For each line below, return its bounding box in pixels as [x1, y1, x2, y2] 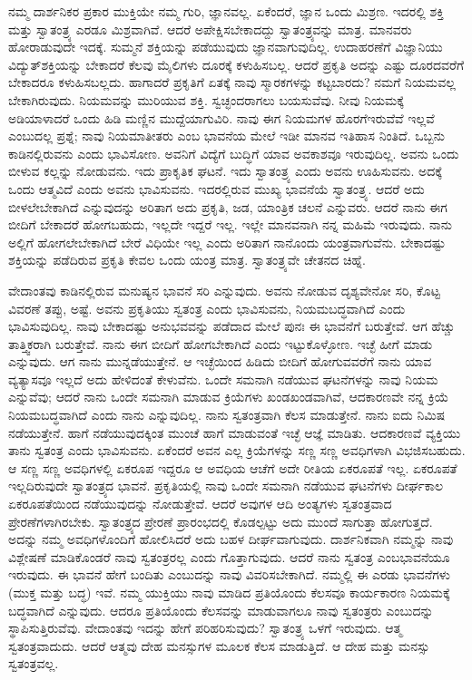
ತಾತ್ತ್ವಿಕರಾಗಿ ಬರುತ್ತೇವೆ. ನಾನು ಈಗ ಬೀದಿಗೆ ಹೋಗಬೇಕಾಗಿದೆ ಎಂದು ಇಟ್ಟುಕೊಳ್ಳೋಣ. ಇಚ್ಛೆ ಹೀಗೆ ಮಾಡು [8, 334, 433, 353]
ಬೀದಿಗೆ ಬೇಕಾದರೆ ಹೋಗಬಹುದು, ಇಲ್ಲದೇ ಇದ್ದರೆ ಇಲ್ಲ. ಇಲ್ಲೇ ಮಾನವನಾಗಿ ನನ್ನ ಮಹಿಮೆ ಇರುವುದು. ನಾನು [8, 215, 452, 234]
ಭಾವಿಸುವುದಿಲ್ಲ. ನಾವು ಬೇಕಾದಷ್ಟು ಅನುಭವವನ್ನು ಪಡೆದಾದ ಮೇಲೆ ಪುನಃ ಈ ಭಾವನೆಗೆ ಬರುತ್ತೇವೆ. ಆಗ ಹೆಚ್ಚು [8, 316, 456, 335]
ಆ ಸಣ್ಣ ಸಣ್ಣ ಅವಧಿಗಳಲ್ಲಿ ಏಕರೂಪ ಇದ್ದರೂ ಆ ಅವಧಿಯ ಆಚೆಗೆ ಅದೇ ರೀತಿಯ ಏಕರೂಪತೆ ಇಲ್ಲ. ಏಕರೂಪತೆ [8, 458, 457, 477]
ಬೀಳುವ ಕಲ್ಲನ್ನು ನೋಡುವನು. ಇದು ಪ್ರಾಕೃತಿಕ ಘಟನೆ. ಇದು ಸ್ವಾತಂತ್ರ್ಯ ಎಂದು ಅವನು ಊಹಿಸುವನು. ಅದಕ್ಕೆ [8, 161, 442, 180]
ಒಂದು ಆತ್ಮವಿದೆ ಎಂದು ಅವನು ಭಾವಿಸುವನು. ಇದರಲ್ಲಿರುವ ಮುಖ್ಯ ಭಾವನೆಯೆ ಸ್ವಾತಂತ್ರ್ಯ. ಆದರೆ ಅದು [8, 179, 425, 198]
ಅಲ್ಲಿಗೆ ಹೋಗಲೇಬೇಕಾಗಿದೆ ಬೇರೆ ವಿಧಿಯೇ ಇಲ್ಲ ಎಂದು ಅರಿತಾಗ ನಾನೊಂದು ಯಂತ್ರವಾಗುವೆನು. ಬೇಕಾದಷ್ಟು [8, 232, 446, 251]
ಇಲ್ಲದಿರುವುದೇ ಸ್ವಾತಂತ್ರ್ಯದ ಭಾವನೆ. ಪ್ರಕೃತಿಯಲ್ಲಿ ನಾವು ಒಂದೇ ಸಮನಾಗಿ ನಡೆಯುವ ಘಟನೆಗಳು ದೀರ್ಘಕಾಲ [8, 476, 444, 495]
